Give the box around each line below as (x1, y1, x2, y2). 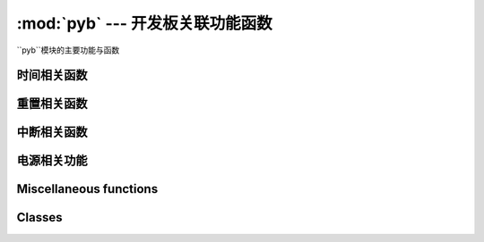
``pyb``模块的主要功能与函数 (16, 45, 120, 55)
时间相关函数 (16, 68, 88, 83)
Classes (16, 210, 63, 225)
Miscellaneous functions (16, 181, 159, 196)
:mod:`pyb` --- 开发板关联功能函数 (16, 13, 272, 33)
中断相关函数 (16, 125, 88, 140)
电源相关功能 (16, 153, 88, 169)
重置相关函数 (16, 96, 88, 112)
